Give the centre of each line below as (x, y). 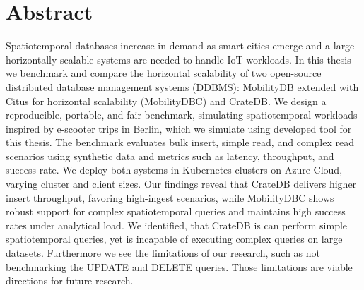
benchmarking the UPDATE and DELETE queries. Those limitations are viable (179, 266)
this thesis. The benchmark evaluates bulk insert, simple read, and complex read (180, 142)
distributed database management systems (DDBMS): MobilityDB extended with (182, 86)
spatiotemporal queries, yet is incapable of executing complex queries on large (174, 239)
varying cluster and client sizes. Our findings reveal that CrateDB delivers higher (181, 184)
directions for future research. (70, 280)
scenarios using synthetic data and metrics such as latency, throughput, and (170, 156)
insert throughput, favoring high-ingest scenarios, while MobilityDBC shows (170, 197)
